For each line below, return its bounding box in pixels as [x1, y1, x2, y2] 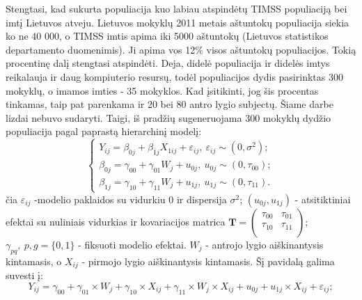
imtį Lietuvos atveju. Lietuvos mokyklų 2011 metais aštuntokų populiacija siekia [6, 15, 349, 29]
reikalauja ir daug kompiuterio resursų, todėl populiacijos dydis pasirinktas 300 [6, 69, 343, 84]
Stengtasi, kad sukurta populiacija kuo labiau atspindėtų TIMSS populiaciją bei [6, 1, 347, 15]
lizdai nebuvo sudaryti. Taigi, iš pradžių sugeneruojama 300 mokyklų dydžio [6, 110, 331, 125]
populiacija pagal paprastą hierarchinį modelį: [6, 124, 202, 139]
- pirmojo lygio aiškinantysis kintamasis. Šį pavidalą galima [81, 253, 335, 268]
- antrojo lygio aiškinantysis [205, 237, 324, 251]
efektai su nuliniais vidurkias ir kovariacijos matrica [6, 214, 226, 228]
